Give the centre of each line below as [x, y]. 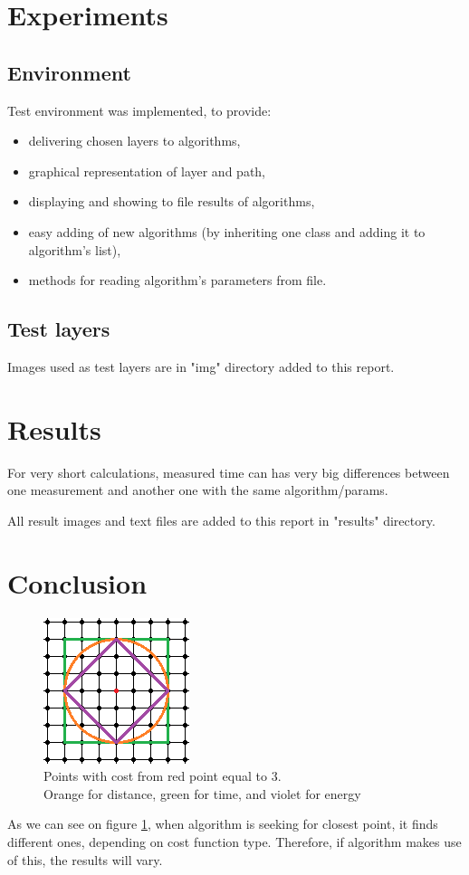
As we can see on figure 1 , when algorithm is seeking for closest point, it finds [223, 824]
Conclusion [77, 582]
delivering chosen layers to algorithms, [134, 141]
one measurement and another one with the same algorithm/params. [198, 490]
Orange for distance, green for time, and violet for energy [202, 793]
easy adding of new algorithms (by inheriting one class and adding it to [227, 231]
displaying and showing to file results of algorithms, [172, 201]
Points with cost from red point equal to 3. [163, 776]
